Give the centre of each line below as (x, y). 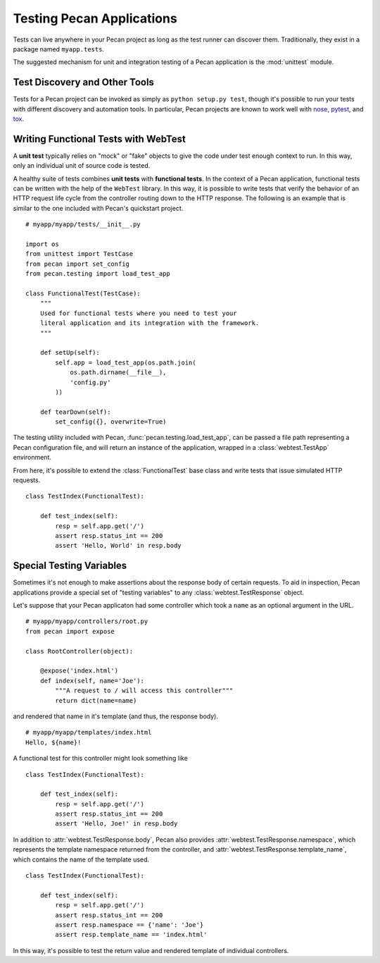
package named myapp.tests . (59, 49)
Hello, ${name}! (53, 742)
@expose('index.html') (79, 671)
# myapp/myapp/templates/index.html (89, 732)
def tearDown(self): (75, 412)
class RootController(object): (80, 651)
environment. (32, 458)
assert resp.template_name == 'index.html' (131, 935)
